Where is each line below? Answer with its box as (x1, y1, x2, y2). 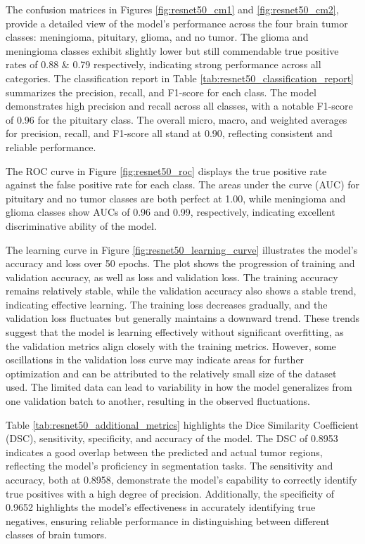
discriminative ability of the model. (6, 218, 157, 233)
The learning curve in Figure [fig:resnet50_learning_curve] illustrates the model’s (6, 242, 358, 257)
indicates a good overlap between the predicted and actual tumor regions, (6, 444, 323, 459)
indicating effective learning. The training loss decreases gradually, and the (6, 297, 328, 311)
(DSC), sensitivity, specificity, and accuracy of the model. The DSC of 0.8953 (6, 431, 338, 446)
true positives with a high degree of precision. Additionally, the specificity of (6, 486, 335, 500)
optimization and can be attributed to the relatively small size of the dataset (6, 365, 337, 380)
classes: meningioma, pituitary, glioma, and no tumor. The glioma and (6, 30, 309, 44)
